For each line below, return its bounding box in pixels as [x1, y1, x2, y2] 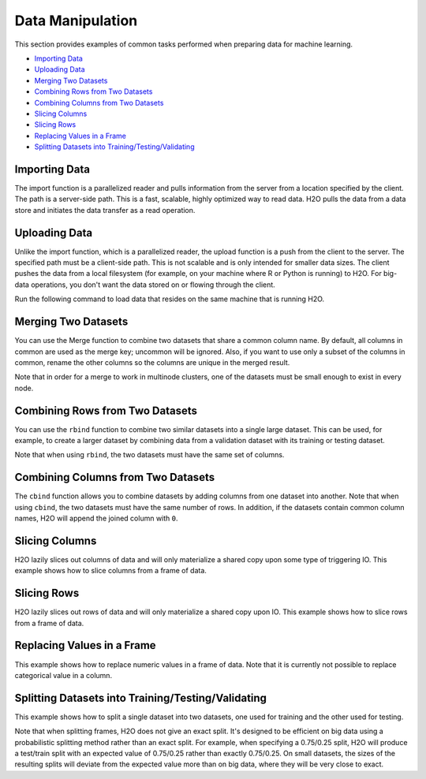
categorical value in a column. [14, 670, 113, 680]
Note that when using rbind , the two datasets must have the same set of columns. [14, 450, 285, 460]
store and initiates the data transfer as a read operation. [14, 205, 196, 214]
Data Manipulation [14, 12, 138, 29]
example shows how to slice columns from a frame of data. [14, 566, 207, 576]
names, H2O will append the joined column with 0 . [14, 513, 178, 524]
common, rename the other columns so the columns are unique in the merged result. [14, 357, 290, 367]
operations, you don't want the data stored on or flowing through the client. [30, 280, 275, 289]
